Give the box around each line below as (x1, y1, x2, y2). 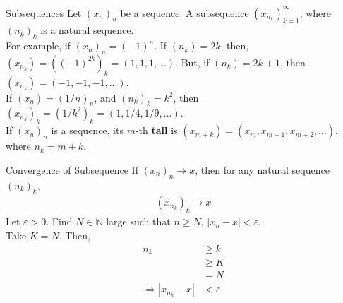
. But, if (175, 54, 210, 69)
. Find (46, 214, 73, 229)
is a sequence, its (51, 123, 124, 138)
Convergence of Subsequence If (6, 162, 138, 177)
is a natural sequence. (40, 23, 134, 37)
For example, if (6, 38, 71, 53)
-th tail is (135, 123, 178, 138)
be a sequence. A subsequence (120, 5, 249, 20)
